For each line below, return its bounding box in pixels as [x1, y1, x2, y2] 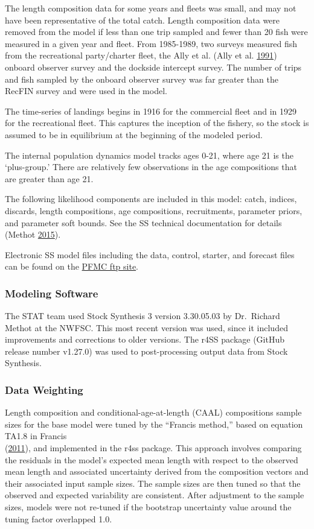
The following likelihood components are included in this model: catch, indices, [5, 192, 297, 205]
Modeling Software [5, 285, 98, 300]
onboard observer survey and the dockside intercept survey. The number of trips [5, 60, 302, 73]
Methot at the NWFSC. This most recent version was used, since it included [5, 321, 288, 334]
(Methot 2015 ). [5, 228, 61, 241]
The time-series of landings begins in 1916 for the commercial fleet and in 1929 [5, 104, 296, 117]
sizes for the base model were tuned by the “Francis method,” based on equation [5, 417, 303, 430]
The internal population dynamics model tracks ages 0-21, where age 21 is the [5, 148, 293, 161]
